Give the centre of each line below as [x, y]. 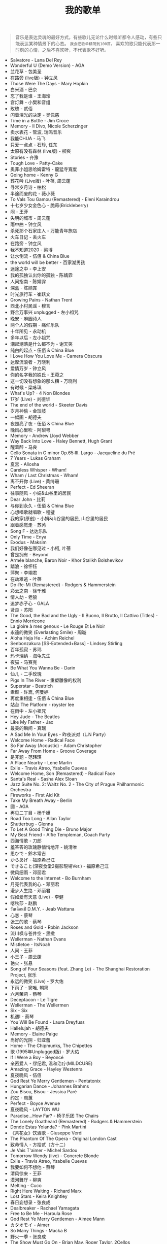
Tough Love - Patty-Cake [36, 163]
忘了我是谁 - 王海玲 [30, 96]
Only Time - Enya [28, 537]
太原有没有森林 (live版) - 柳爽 [40, 151]
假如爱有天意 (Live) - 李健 [37, 897]
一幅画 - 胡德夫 [26, 417]
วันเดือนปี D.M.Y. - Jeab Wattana [42, 909]
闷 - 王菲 [19, 212]
